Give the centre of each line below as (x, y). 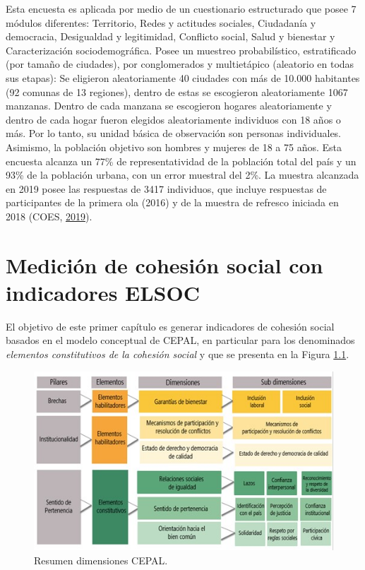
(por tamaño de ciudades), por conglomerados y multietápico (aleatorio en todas (180, 64)
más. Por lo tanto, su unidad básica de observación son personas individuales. (174, 133)
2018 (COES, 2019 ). (49, 216)
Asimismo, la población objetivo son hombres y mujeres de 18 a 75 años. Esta (174, 147)
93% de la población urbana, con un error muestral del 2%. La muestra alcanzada (182, 175)
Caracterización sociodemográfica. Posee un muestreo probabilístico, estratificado (181, 50)
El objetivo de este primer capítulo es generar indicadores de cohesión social (170, 326)
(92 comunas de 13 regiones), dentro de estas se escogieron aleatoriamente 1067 (177, 91)
